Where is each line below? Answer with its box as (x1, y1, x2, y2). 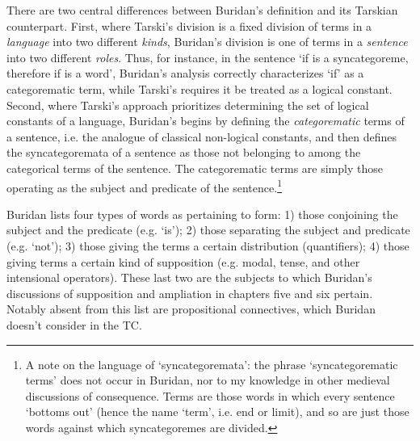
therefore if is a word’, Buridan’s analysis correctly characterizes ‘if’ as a (6, 65, 364, 82)
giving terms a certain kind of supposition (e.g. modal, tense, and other (6, 253, 360, 270)
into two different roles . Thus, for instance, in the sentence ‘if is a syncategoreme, (6, 48, 409, 65)
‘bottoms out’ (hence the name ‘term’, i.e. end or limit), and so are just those (25, 403, 409, 420)
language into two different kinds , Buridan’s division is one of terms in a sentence (6, 33, 408, 50)
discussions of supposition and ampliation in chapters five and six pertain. (6, 284, 373, 301)
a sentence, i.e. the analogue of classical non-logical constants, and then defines (6, 128, 397, 145)
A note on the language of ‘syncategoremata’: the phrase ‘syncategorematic (25, 355, 398, 372)
